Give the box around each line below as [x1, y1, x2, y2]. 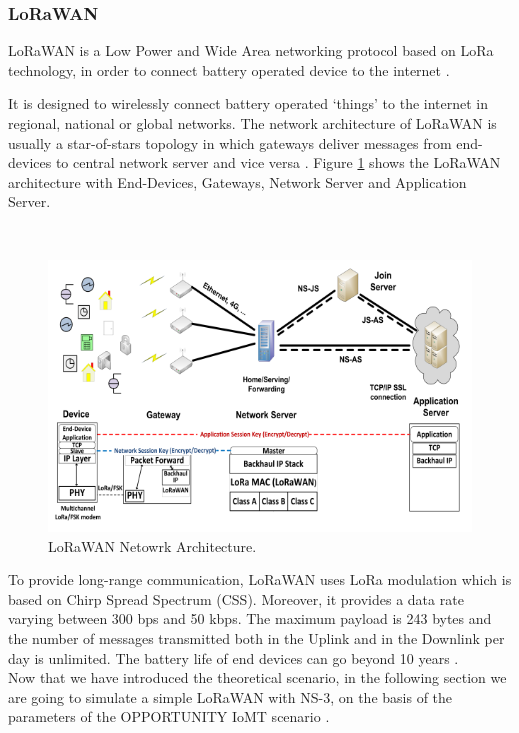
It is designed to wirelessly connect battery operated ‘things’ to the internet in [8, 93, 489, 114]
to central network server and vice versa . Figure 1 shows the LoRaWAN [55, 152, 501, 173]
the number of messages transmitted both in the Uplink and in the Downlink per [8, 628, 505, 649]
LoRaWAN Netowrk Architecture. [48, 535, 257, 556]
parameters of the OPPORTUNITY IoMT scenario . [8, 706, 330, 727]
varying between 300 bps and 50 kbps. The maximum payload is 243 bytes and [8, 608, 492, 629]
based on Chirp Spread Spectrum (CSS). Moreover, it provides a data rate [8, 588, 464, 609]
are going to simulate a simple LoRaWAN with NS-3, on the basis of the [8, 686, 453, 707]
